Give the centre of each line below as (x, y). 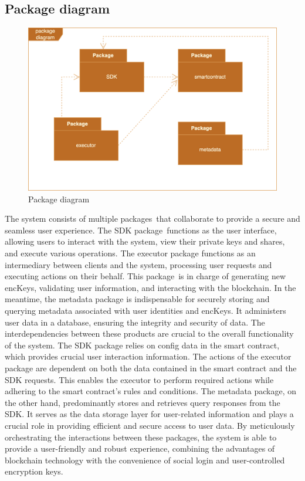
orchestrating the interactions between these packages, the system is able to (141, 437)
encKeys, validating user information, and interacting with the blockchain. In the (150, 287)
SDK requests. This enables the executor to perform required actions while (139, 379)
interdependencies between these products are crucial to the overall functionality (149, 333)
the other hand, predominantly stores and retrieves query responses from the (143, 402)
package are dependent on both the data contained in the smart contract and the (151, 367)
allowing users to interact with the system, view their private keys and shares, (145, 241)
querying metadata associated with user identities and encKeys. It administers (145, 310)
